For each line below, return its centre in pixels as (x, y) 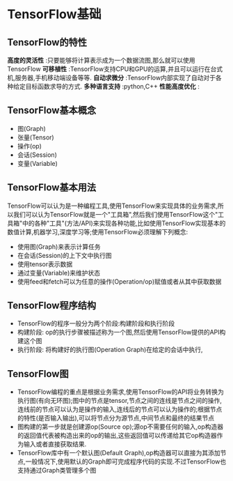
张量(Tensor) (35, 137)
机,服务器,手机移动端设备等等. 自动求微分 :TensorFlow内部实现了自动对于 (111, 78)
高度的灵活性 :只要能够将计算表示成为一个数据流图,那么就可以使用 (102, 60)
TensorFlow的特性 (47, 42)
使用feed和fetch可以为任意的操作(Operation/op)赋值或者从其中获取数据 (119, 281)
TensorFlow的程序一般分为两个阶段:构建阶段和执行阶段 (96, 323)
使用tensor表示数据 (45, 264)
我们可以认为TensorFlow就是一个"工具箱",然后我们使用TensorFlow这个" (115, 214)
